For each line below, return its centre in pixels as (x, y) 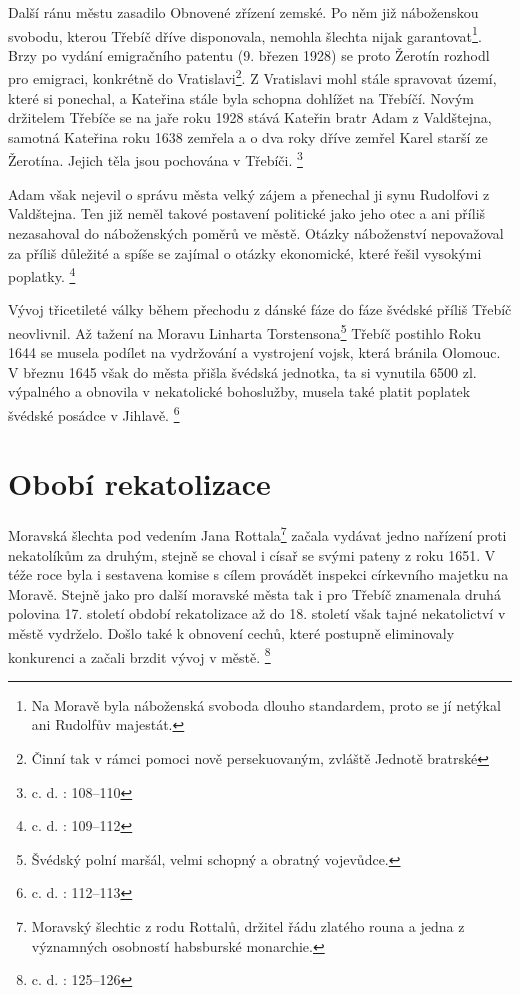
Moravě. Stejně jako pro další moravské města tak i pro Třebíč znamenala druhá (254, 593)
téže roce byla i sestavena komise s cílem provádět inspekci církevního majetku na (258, 574)
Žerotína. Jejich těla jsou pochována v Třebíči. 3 (155, 159)
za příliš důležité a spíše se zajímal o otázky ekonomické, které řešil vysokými (245, 252)
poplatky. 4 (42, 274)
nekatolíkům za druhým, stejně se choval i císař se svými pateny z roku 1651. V (252, 554)
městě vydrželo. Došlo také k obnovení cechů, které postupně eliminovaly (231, 632)
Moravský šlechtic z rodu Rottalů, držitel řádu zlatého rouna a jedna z (248, 925)
